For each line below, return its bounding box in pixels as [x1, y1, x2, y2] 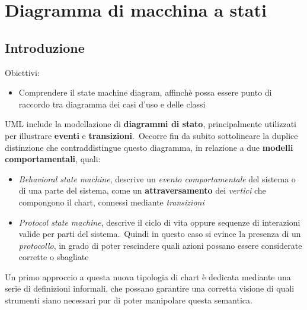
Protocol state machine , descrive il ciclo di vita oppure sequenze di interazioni [18, 216, 300, 228]
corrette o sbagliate [18, 251, 89, 263]
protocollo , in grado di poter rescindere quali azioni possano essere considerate [18, 239, 302, 251]
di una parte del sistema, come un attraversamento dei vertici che [18, 184, 266, 197]
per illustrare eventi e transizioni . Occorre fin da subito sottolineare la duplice [5, 129, 298, 141]
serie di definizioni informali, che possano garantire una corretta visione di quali [5, 282, 295, 295]
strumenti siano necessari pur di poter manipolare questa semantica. [5, 294, 252, 306]
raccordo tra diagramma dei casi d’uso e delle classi [18, 97, 206, 110]
